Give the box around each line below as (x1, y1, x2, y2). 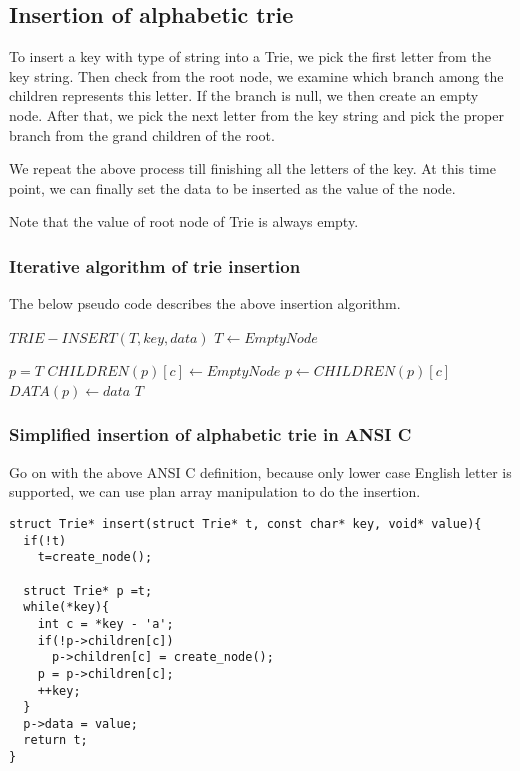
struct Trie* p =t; (23, 583, 153, 598)
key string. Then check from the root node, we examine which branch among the (9, 65, 504, 86)
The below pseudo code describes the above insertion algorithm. (9, 293, 401, 314)
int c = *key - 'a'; (37, 616, 174, 631)
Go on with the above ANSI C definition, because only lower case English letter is (9, 461, 512, 482)
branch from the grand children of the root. (9, 124, 275, 145)
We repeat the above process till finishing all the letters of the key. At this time (9, 158, 496, 179)
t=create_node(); (37, 550, 153, 565)
